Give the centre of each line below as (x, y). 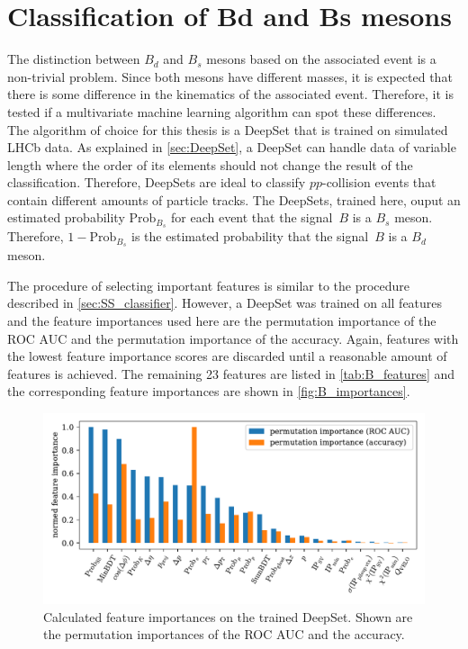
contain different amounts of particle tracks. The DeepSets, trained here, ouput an (234, 199)
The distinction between (74, 59)
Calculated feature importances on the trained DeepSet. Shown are (228, 616)
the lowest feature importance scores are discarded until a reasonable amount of (227, 356)
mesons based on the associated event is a (321, 59)
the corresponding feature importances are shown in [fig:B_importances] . (209, 391)
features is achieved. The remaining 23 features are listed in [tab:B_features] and (231, 373)
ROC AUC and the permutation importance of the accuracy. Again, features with (233, 338)
